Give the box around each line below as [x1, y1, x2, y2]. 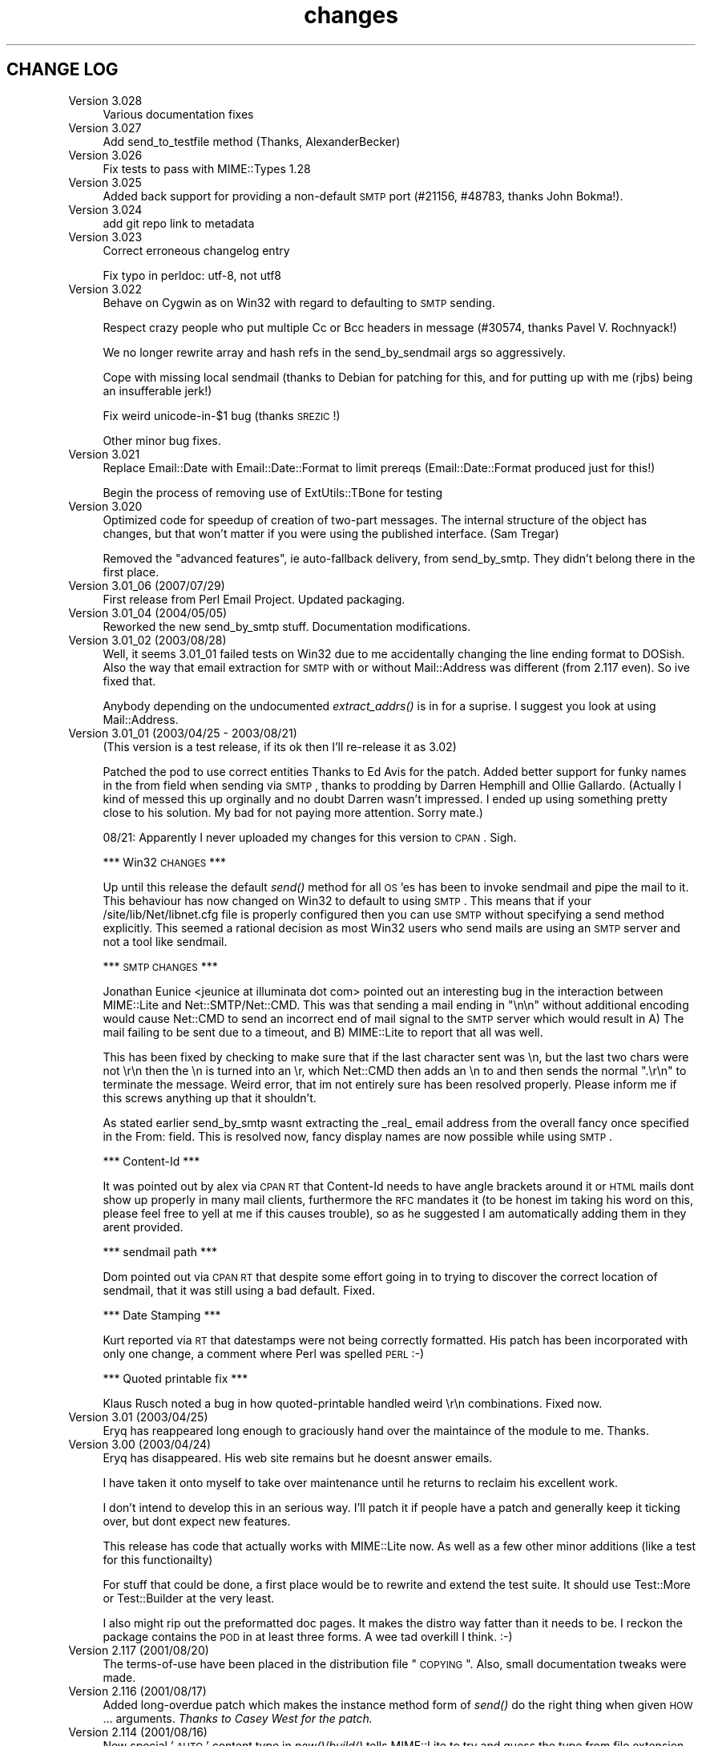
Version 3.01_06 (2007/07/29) [68, 578, 225, 592]
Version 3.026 [68, 148, 143, 162]
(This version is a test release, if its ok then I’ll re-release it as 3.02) [103, 739, 457, 754]
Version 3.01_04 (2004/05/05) [68, 605, 228, 620]
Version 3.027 [68, 120, 142, 135]
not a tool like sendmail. [103, 934, 228, 948]
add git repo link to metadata [103, 216, 255, 230]
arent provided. [103, 1219, 184, 1234]
